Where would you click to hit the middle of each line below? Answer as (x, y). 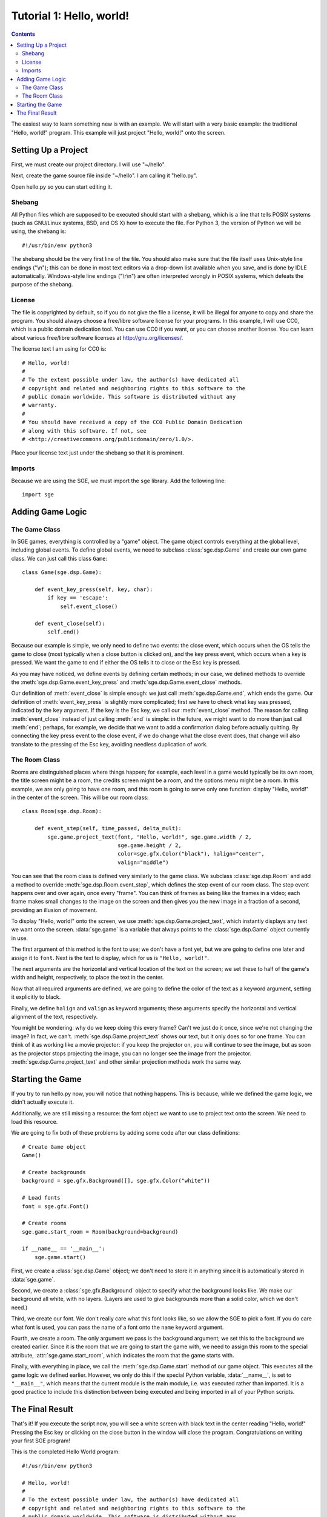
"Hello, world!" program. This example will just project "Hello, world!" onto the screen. (118, 132)
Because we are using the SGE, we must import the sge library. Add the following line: (119, 481)
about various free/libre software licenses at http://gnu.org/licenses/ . (97, 337)
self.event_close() (89, 606)
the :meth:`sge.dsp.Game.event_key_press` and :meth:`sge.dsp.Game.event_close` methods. (127, 682)
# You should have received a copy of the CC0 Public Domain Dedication (132, 422)
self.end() (64, 632)
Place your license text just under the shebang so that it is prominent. (97, 453)
